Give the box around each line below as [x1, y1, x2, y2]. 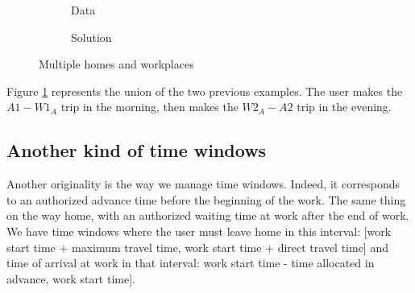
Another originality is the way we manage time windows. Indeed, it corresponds [6, 175, 400, 192]
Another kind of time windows [6, 138, 267, 163]
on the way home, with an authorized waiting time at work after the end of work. [6, 207, 409, 224]
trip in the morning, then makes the [60, 98, 239, 115]
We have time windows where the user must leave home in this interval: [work [6, 222, 392, 239]
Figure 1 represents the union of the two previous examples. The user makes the [6, 82, 403, 99]
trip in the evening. [297, 98, 392, 115]
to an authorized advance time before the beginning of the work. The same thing [6, 191, 406, 208]
